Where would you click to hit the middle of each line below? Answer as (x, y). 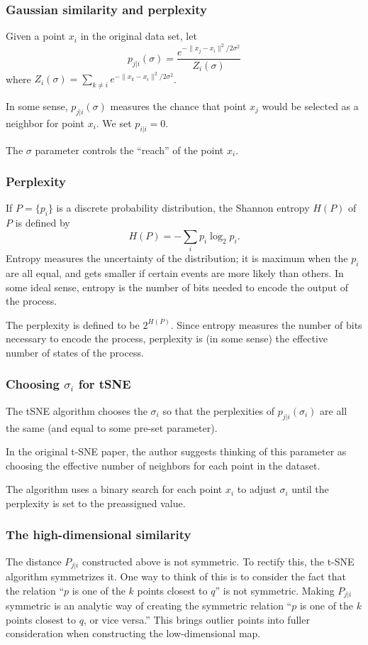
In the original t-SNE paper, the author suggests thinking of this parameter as (176, 451)
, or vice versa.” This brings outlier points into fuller (196, 619)
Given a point (36, 36)
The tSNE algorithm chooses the (77, 410)
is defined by (43, 223)
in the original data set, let (139, 36)
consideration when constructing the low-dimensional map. (133, 633)
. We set (114, 123)
